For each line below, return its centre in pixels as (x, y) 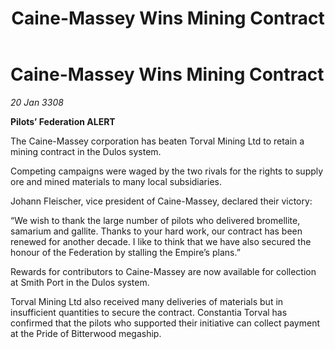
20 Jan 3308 (37, 102)
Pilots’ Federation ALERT (63, 121)
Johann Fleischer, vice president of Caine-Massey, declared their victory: (161, 201)
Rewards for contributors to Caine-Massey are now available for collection (163, 271)
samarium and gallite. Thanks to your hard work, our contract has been (156, 231)
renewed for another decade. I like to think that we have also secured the (161, 241)
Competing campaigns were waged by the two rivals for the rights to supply (167, 171)
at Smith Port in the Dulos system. (80, 282)
